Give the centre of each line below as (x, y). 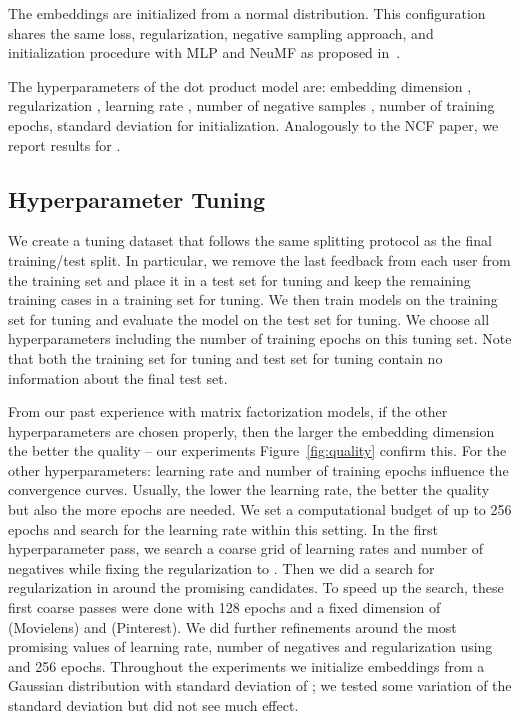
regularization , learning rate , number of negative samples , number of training (251, 105)
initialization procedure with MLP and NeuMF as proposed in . (204, 52)
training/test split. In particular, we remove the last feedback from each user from (259, 259)
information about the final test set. (118, 377)
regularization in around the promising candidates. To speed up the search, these (256, 587)
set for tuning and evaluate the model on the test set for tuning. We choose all (249, 318)
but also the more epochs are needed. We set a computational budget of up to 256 (260, 509)
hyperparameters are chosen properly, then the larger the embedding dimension (251, 430)
